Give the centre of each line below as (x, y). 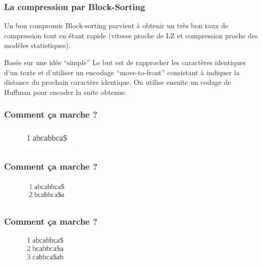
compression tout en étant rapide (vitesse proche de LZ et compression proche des (131, 35)
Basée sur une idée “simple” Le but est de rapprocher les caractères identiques (125, 62)
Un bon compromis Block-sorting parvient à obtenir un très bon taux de (116, 25)
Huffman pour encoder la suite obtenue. (66, 92)
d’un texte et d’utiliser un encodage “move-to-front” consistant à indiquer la (122, 72)
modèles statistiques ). (37, 45)
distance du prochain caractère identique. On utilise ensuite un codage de (118, 82)
